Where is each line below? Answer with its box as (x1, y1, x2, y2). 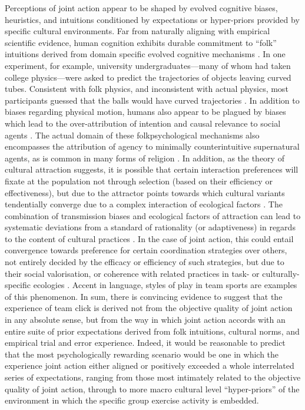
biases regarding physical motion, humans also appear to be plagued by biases (5, 105, 286, 118)
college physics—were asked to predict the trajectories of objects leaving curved (5, 71, 291, 83)
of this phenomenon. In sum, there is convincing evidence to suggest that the (5, 290, 283, 302)
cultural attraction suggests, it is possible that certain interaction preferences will (5, 163, 299, 176)
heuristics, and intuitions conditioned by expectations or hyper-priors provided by (5, 13, 300, 25)
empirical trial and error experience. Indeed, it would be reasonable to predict (5, 336, 286, 349)
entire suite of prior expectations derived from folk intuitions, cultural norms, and (5, 325, 300, 337)
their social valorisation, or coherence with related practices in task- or (5, 267, 260, 279)
